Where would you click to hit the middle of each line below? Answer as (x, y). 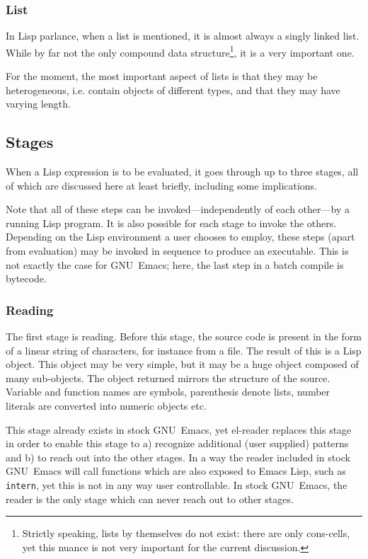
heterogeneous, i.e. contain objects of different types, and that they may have (173, 90)
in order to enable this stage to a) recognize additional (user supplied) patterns (177, 443)
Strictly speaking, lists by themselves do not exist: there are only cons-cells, (186, 533)
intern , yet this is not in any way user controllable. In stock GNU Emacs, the (177, 484)
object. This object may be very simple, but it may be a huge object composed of (182, 364)
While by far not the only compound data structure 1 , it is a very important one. (180, 51)
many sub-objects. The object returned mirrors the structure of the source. (168, 378)
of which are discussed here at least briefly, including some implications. (162, 185)
